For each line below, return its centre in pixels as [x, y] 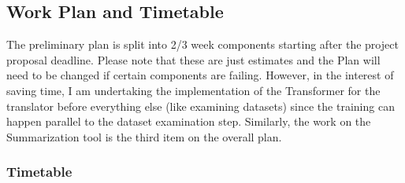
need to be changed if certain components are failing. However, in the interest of [200, 75]
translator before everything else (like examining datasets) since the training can [201, 106]
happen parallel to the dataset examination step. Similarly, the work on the [189, 121]
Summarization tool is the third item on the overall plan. [144, 136]
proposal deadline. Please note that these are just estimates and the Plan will [193, 59]
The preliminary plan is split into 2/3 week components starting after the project [202, 44]
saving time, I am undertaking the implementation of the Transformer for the [193, 90]
